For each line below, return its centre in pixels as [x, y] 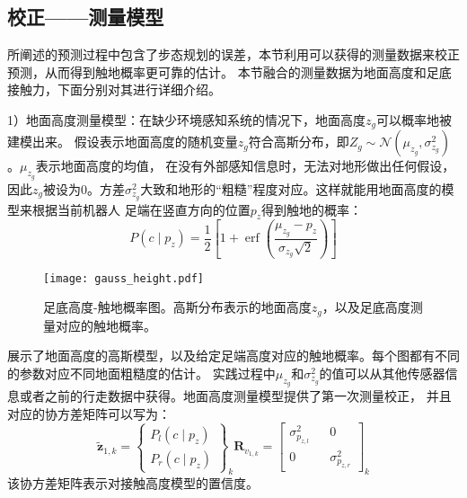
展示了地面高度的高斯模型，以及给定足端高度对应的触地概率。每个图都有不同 [233, 356]
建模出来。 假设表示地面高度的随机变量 [123, 142]
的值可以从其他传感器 [382, 373]
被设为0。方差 [84, 188]
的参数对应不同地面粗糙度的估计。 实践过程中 [141, 373]
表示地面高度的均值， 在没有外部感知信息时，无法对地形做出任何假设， [245, 166]
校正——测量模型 [86, 17]
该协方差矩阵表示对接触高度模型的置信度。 [133, 483]
